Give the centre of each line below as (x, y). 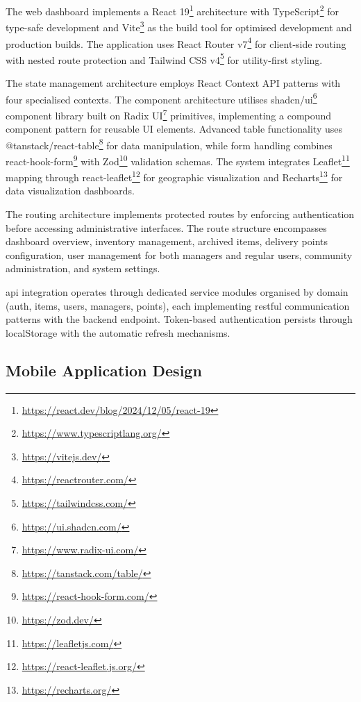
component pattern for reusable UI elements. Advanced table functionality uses (174, 129)
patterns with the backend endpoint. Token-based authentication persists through (179, 319)
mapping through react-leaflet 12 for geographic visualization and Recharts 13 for (174, 176)
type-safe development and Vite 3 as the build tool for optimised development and (179, 26)
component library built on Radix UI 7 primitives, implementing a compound (169, 114)
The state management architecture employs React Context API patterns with (173, 83)
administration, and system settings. (83, 268)
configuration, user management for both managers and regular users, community (179, 254)
